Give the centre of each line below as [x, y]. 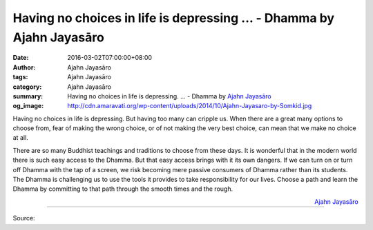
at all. [21, 138]
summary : [28, 96]
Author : [24, 67]
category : [27, 87]
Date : [21, 58]
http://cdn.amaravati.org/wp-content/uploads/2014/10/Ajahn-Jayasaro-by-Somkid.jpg [190, 106]
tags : [20, 77]
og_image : [28, 106]
